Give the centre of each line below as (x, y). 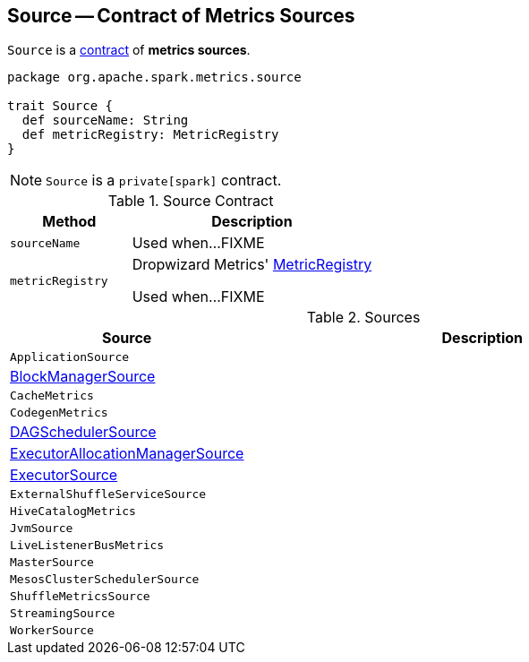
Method (69, 222)
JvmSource (42, 529)
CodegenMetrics (59, 413)
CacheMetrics (52, 396)
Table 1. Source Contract (191, 201)
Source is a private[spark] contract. (164, 181)
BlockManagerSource (83, 377)
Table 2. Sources (363, 318)
